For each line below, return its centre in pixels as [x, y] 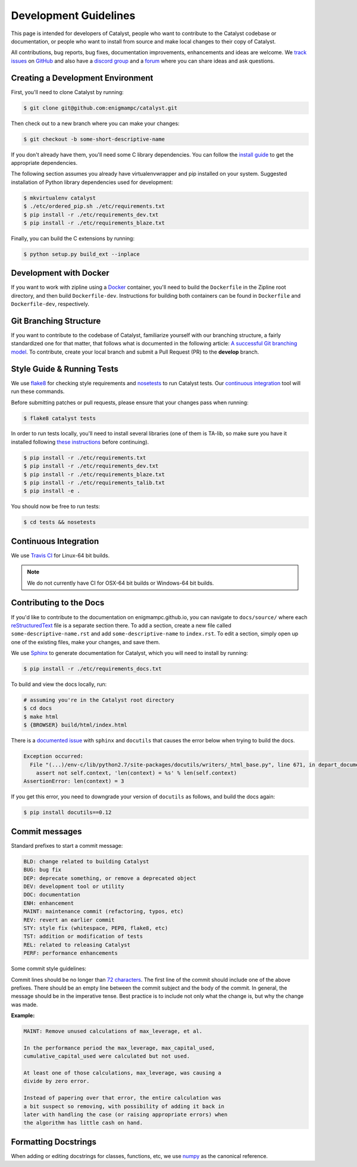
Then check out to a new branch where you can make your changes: [95, 123]
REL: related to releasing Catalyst [77, 945]
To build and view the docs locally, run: [59, 684]
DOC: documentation [52, 895]
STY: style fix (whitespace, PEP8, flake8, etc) [96, 928]
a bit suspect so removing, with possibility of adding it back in [124, 1106]
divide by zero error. [57, 1081]
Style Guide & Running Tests [65, 369]
